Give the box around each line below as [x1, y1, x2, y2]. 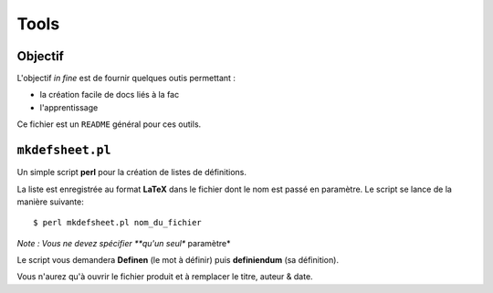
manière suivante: [16, 196, 84, 207]
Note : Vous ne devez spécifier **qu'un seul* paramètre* [16, 237, 231, 248]
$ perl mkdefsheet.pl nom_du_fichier [33, 217, 203, 228]
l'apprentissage [39, 101, 99, 113]
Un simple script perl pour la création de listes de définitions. [16, 167, 246, 178]
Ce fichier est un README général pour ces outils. [16, 119, 202, 130]
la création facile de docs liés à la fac [39, 89, 180, 100]
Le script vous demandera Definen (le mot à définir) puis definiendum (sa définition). [16, 255, 340, 266]
